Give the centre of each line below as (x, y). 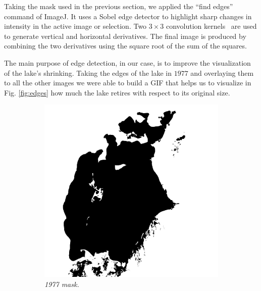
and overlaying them (222, 72)
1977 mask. (62, 284)
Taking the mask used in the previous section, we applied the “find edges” (119, 6)
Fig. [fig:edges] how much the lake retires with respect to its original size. (117, 92)
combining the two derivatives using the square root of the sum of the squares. (125, 46)
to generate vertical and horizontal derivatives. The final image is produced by (125, 36)
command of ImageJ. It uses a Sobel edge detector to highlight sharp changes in (128, 16)
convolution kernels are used (211, 26)
